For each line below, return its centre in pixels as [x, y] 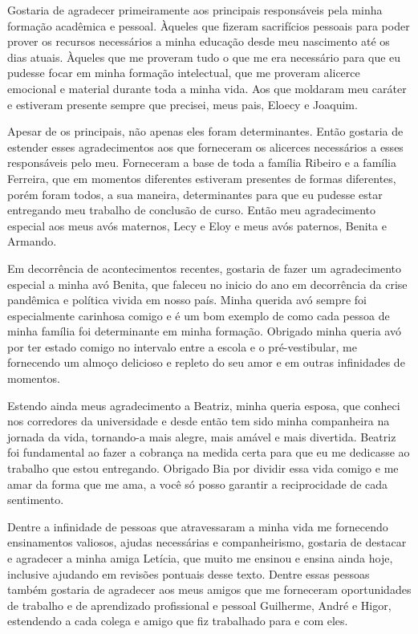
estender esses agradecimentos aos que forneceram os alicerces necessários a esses [205, 146]
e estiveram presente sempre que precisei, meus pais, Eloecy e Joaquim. [183, 104]
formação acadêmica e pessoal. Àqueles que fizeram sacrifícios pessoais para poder [209, 25]
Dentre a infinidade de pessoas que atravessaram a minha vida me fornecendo [198, 526]
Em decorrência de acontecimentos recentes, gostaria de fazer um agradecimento [204, 268]
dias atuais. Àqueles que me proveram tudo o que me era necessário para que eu [204, 57]
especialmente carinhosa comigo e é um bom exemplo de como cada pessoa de [199, 315]
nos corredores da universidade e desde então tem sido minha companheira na [199, 421]
